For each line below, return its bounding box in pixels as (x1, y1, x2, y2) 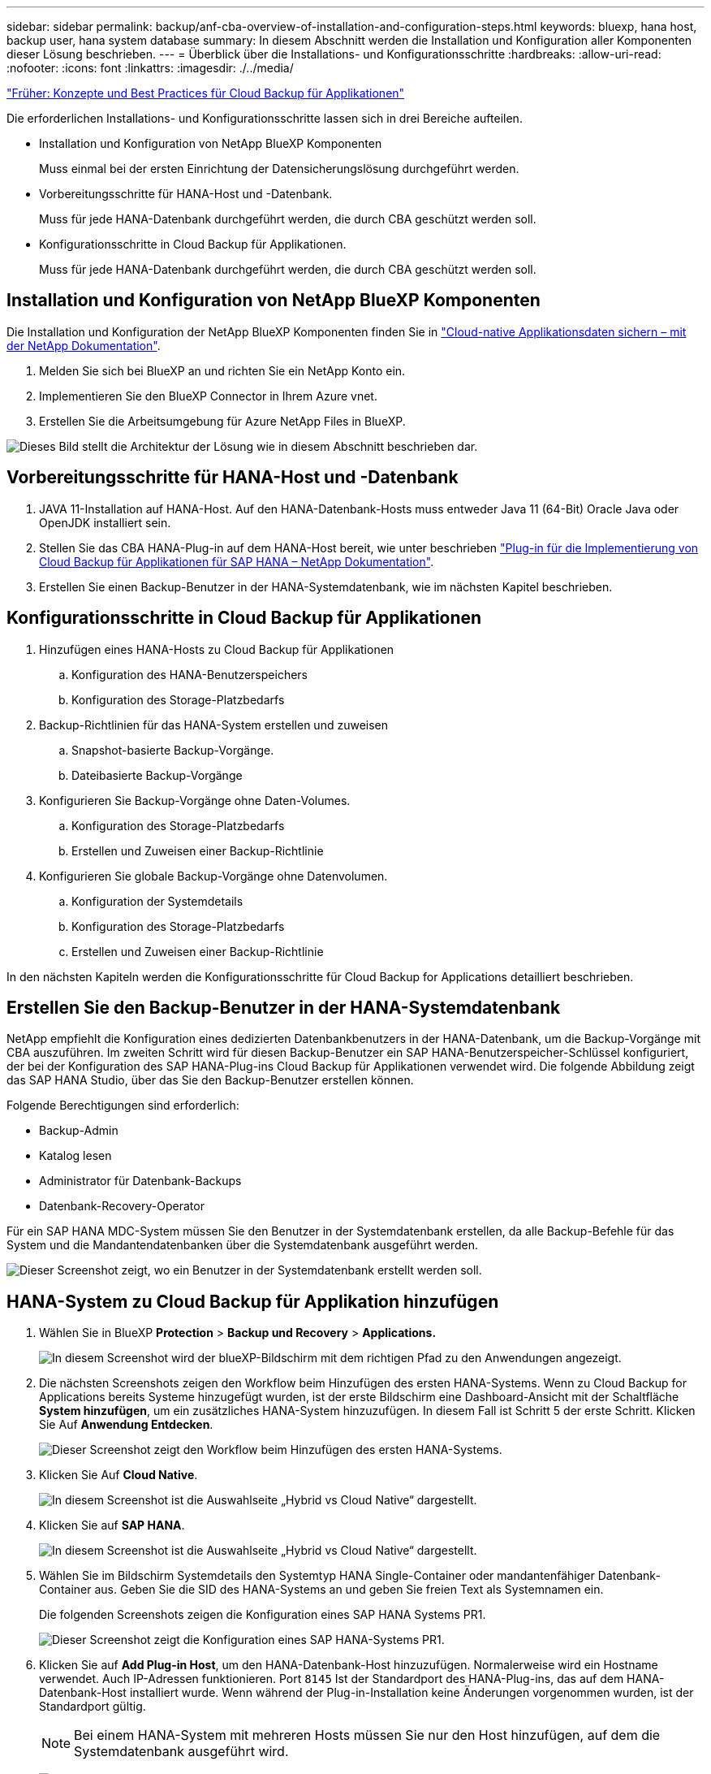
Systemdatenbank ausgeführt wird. (74, 1743, 289, 1760)
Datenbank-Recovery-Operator (39, 1199, 205, 1214)
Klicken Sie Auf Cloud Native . (39, 1468, 198, 1482)
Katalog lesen (39, 1149, 112, 1163)
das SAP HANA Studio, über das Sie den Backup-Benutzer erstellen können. (6, 1073, 414, 1088)
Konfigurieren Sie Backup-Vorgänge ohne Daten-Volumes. (39, 793, 351, 807)
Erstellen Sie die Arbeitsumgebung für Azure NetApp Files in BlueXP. (39, 413, 406, 428)
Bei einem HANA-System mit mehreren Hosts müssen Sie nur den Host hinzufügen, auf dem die (74, 1727, 661, 1744)
